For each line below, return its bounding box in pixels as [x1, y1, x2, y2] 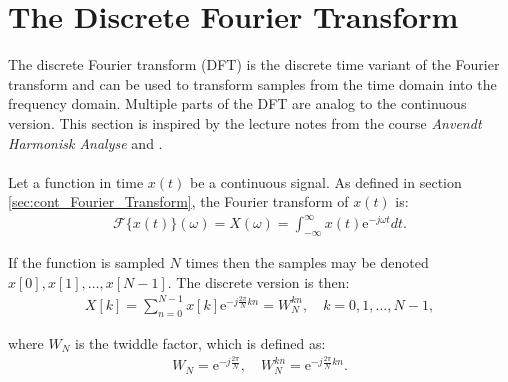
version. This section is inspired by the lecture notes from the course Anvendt [8, 112, 482, 133]
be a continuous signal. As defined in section [190, 171, 462, 192]
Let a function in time [8, 171, 144, 192]
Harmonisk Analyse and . [8, 132, 163, 153]
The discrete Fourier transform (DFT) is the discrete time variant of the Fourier [8, 54, 500, 75]
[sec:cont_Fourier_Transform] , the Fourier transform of [8, 191, 349, 212]
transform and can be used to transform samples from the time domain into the [8, 73, 497, 94]
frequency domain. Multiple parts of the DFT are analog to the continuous [8, 93, 467, 114]
